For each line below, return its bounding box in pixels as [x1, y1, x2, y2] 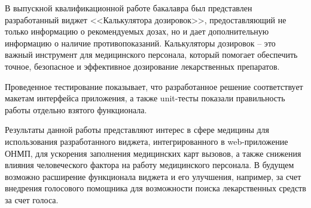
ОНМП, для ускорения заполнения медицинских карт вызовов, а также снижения [5, 147, 301, 159]
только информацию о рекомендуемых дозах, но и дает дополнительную [5, 25, 269, 38]
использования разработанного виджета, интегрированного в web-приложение [5, 135, 288, 147]
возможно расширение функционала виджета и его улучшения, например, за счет [5, 170, 301, 182]
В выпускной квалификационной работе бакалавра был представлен [5, 2, 252, 14]
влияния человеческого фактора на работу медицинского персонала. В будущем [5, 159, 294, 171]
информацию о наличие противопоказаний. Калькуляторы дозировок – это [5, 36, 276, 49]
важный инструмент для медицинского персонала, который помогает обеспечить [5, 48, 298, 61]
